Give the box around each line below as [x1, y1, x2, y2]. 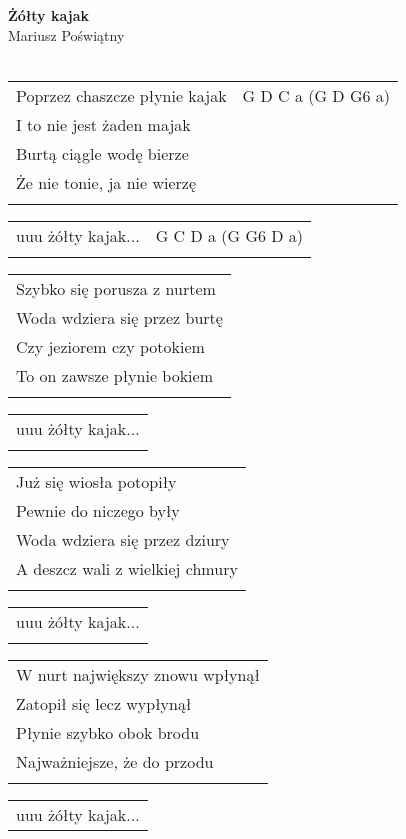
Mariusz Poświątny [8, 24, 125, 45]
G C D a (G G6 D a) [155, 223, 304, 247]
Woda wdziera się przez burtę [16, 305, 223, 329]
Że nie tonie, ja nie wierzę [16, 170, 197, 194]
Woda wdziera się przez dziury [16, 527, 230, 551]
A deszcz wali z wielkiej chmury [16, 556, 238, 580]
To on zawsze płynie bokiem [16, 363, 213, 387]
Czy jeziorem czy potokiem [16, 334, 205, 358]
